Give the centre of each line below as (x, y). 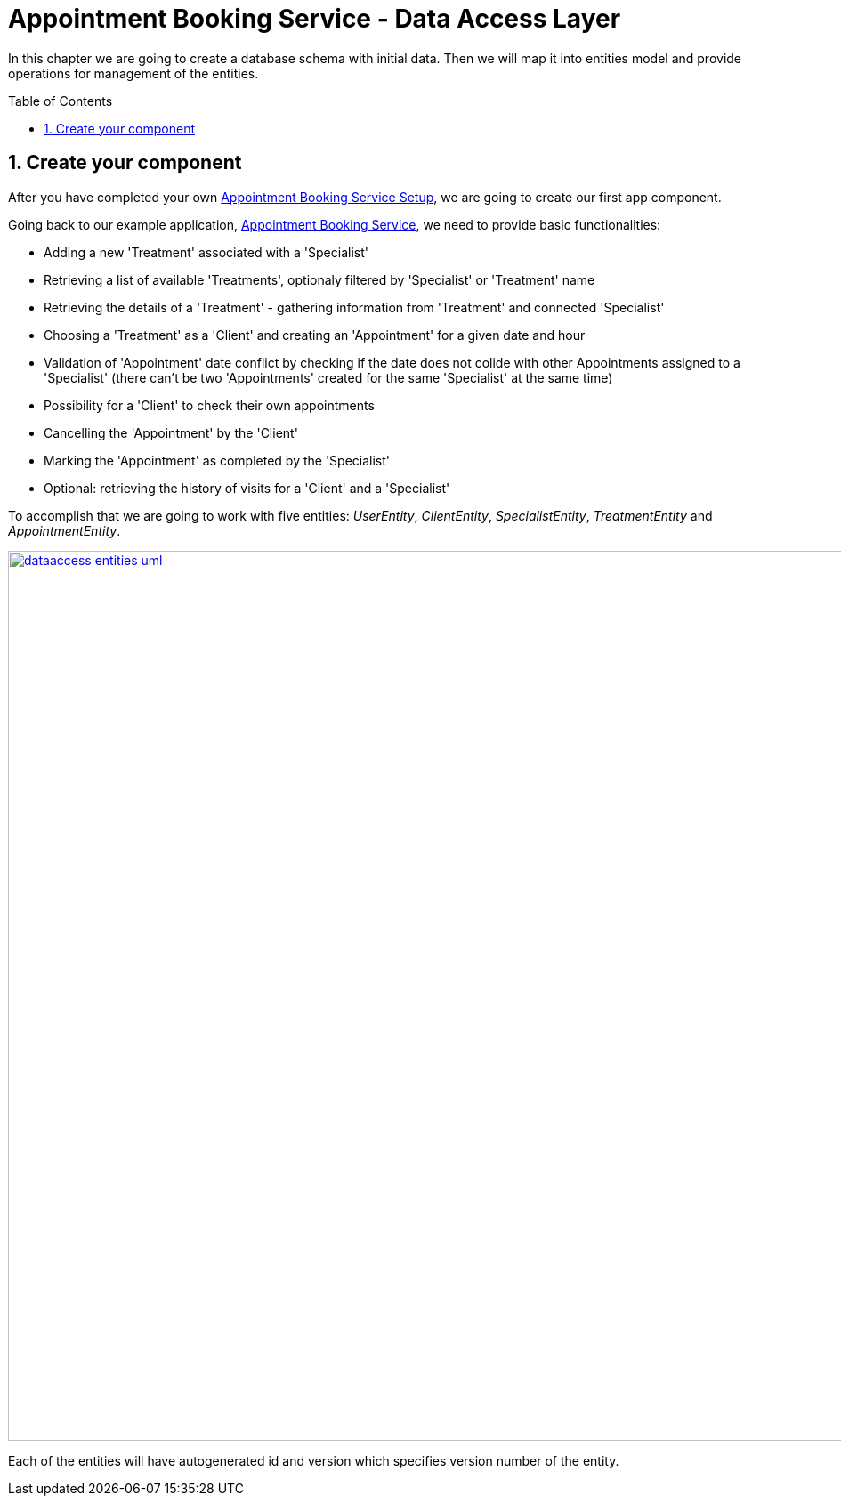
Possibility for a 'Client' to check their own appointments (209, 405)
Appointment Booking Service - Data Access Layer (315, 19)
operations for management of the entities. (133, 73)
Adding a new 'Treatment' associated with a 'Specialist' (206, 252)
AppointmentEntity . (65, 530)
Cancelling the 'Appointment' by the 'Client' (171, 432)
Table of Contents (61, 101)
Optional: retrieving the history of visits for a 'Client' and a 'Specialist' (247, 488)
